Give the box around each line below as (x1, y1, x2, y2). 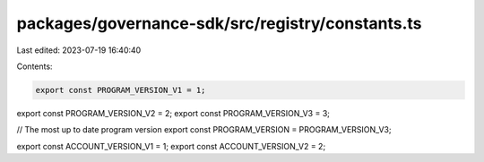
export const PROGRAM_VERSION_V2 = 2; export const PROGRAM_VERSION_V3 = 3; (16, 107, 331, 118)
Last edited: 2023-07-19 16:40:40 (16, 45, 142, 55)
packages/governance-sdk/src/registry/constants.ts (16, 13, 422, 33)
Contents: (16, 61, 53, 72)
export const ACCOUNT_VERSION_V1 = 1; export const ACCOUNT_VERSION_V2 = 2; (16, 141, 326, 151)
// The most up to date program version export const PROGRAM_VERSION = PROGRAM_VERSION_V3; (16, 124, 392, 135)
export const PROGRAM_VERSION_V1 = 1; (35, 85, 206, 95)
